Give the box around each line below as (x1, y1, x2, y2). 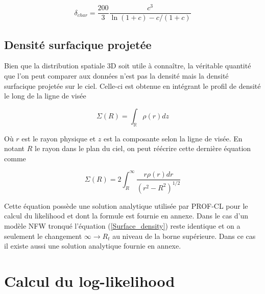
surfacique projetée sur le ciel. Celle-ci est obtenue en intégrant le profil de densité (4, 80, 261, 91)
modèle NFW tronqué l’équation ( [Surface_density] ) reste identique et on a (4, 220, 240, 231)
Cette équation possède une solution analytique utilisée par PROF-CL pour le (4, 200, 248, 211)
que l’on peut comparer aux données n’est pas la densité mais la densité (4, 70, 229, 81)
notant (4, 143, 25, 154)
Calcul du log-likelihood (4, 270, 175, 291)
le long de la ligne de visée (4, 90, 86, 101)
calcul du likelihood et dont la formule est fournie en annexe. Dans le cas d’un (4, 210, 249, 221)
